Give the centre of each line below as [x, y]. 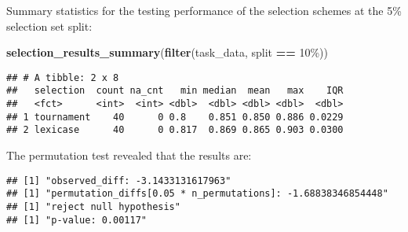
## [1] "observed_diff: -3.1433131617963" [119, 180]
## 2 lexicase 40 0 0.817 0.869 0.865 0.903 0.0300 [175, 130]
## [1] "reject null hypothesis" [93, 206]
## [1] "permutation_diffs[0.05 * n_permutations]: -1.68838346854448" [197, 194]
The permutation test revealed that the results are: [129, 155]
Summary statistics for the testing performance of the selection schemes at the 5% [204, 10]
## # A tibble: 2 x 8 [63, 77]
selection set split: [49, 26]
